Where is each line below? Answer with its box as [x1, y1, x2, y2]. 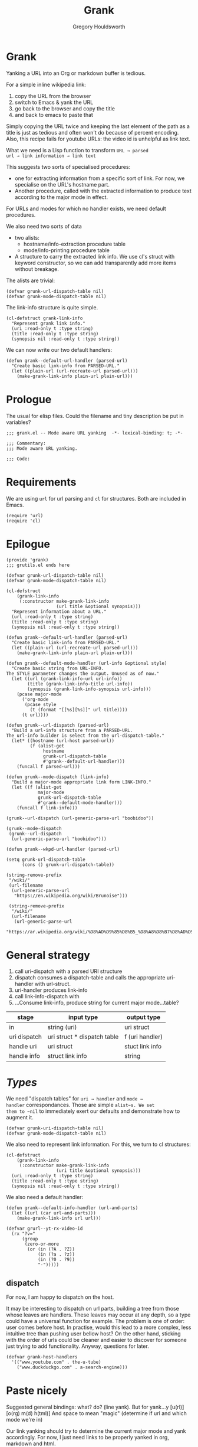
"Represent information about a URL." [11, 609, 107, 615]
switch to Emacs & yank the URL [14, 99, 94, 106]
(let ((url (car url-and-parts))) [11, 1210, 96, 1216]
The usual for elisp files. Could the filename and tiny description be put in [6, 412, 184, 419]
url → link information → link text [6, 153, 96, 159]
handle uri [9, 1043, 37, 1051]
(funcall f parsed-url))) [16, 763, 81, 769]
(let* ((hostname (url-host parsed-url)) [11, 737, 115, 744]
